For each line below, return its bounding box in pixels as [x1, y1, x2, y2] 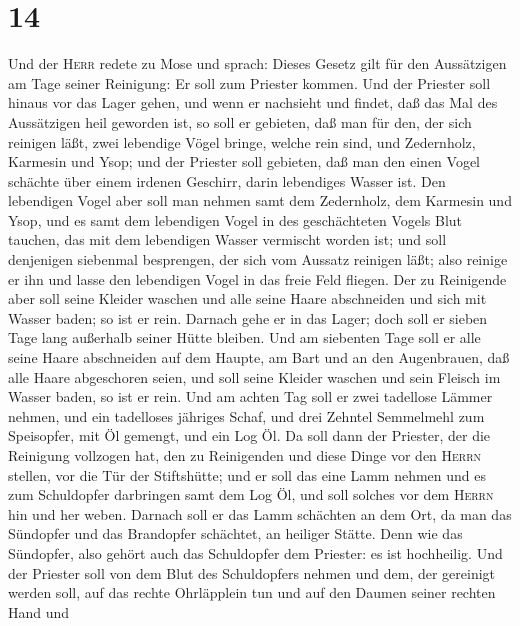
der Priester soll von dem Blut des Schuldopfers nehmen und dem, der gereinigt [8, 562, 496, 583]
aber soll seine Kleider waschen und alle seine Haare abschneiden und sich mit [8, 288, 487, 309]
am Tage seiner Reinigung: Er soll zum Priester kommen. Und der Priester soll [8, 72, 491, 93]
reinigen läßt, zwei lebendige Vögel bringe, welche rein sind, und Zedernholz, [8, 131, 476, 152]
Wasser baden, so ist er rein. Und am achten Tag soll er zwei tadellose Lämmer [8, 386, 493, 407]
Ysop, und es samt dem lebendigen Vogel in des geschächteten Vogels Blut [8, 209, 463, 230]
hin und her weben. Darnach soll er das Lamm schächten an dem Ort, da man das [8, 503, 512, 524]
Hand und [8, 601, 70, 622]
